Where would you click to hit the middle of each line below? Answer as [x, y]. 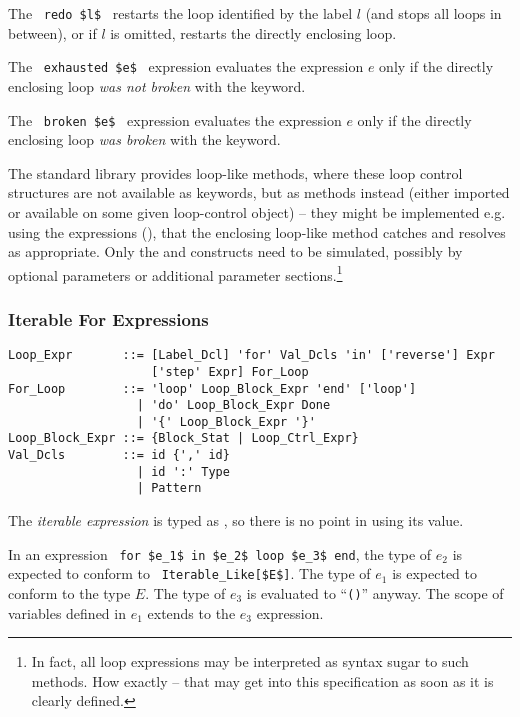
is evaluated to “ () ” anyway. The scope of [375, 593]
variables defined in [67, 612]
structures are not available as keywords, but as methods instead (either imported [259, 192]
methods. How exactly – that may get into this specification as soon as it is [262, 680]
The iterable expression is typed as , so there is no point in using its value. [236, 520]
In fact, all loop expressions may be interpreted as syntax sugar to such [250, 661]
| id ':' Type [183, 471]
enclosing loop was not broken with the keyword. [157, 85]
